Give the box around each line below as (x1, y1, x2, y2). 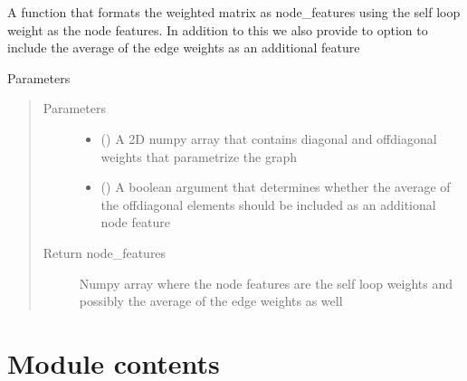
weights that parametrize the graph (100, 147, 298, 166)
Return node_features (43, 243, 167, 262)
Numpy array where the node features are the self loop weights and (79, 273, 453, 292)
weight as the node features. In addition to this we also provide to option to (7, 20, 428, 39)
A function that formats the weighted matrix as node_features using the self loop (7, 3, 461, 21)
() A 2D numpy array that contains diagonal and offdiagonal (100, 129, 437, 148)
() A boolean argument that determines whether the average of (100, 177, 451, 196)
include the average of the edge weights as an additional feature (7, 38, 360, 57)
